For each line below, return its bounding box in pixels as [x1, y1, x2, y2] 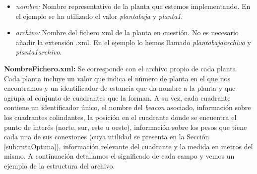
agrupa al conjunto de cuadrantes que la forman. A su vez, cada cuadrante [4, 92, 231, 103]
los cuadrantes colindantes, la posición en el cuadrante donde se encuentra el [4, 112, 237, 122]
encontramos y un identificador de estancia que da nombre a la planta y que [4, 83, 236, 93]
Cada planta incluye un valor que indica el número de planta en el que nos [4, 73, 230, 83]
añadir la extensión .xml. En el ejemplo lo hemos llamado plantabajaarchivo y [15, 37, 251, 47]
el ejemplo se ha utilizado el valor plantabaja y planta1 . [15, 10, 183, 21]
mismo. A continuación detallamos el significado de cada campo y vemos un [4, 151, 235, 161]
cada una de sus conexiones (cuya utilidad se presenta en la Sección [4, 131, 209, 142]
